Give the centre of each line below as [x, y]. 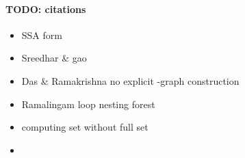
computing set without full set [85, 127]
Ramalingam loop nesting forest [88, 104]
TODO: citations [46, 9]
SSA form [42, 35]
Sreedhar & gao [54, 58]
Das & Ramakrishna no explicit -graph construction [130, 80]
